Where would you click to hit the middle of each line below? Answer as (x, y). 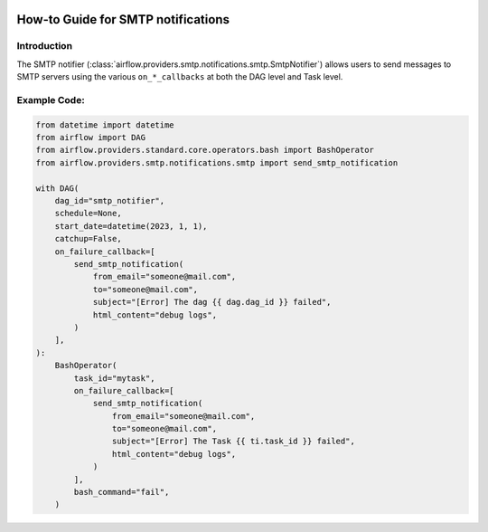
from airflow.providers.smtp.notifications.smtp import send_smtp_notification (217, 162)
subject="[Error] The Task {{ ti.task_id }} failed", (234, 442)
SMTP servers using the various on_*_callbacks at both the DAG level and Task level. (180, 77)
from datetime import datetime (105, 125)
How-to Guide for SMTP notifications (123, 19)
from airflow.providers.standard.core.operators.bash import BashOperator (205, 150)
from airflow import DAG (91, 138)
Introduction (44, 46)
